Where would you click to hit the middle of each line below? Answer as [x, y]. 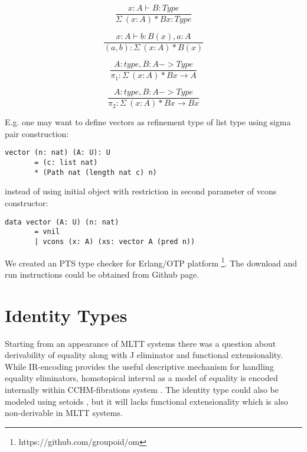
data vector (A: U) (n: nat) [62, 222]
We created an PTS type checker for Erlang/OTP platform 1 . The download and [151, 262]
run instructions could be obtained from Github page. [102, 274]
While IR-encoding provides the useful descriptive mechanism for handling [139, 366]
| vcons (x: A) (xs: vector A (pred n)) [115, 241]
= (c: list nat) [66, 163]
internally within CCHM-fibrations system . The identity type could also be [142, 389]
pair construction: [37, 133]
